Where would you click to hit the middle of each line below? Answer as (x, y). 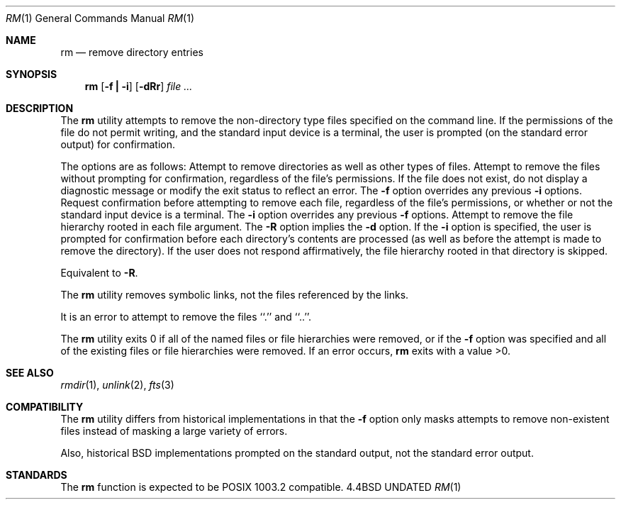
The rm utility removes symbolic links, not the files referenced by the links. (235, 295)
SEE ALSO (30, 373)
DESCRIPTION (40, 108)
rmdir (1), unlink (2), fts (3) (117, 385)
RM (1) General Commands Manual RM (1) (100, 18)
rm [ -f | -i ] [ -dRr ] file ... (139, 86)
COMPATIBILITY (45, 407)
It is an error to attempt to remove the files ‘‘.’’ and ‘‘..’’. (186, 317)
